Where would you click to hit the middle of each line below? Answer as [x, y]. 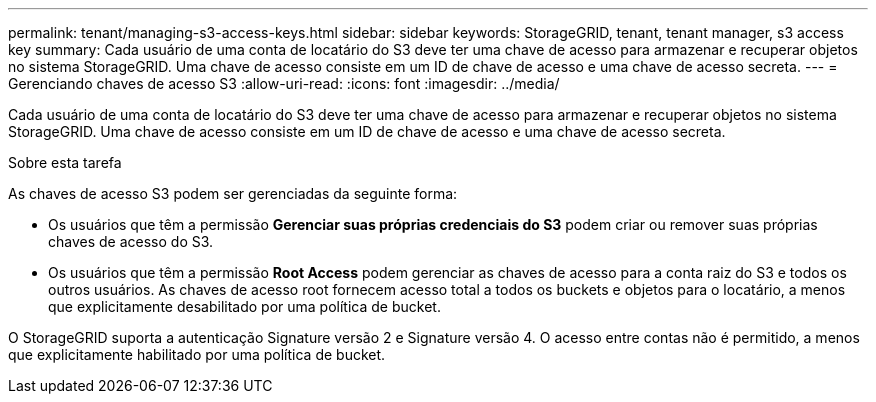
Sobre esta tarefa [65, 162]
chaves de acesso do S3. [131, 241]
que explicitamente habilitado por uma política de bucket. [197, 354]
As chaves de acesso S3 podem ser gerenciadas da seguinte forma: [233, 193]
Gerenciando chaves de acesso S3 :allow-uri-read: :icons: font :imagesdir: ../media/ [284, 83]
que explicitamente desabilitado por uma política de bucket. [244, 306]
